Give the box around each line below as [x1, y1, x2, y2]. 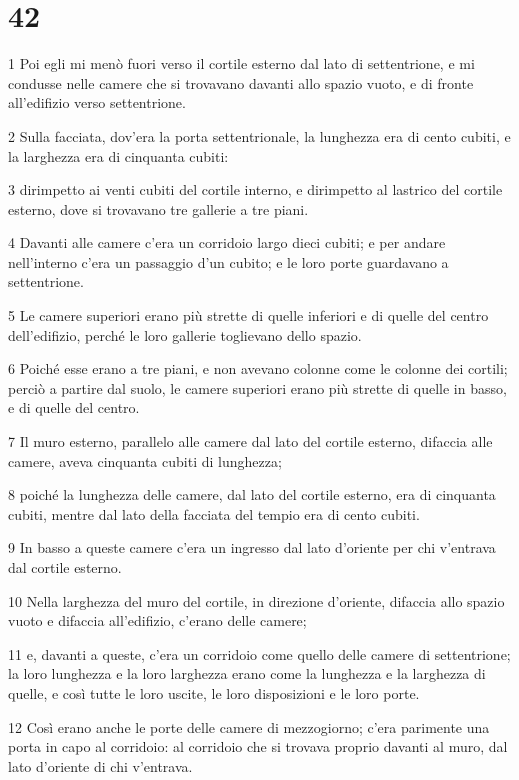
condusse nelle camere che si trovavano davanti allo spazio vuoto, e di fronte [8, 72, 474, 93]
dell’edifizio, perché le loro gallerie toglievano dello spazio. [8, 324, 362, 345]
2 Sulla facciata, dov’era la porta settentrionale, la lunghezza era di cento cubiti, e [8, 125, 511, 146]
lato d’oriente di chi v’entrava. [8, 755, 193, 776]
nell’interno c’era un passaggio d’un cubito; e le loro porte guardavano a [8, 251, 449, 272]
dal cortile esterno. [8, 557, 122, 577]
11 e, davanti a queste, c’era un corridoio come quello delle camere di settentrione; [8, 643, 511, 664]
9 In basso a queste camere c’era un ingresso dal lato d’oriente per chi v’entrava [8, 537, 496, 558]
